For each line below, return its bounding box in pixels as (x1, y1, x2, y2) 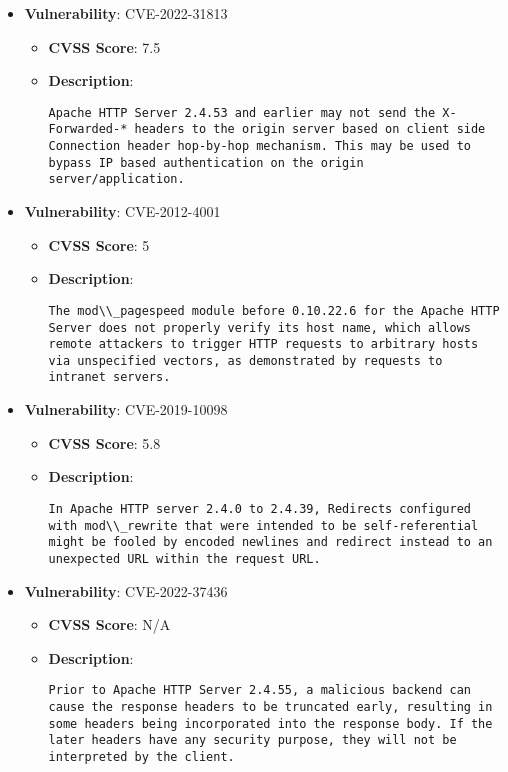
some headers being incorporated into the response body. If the (48, 716, 493, 731)
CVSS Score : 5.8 (48, 432, 161, 453)
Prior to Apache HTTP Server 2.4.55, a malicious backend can (48, 683, 471, 698)
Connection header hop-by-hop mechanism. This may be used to (48, 139, 471, 154)
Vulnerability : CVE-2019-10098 (24, 399, 228, 420)
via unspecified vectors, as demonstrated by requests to (48, 353, 443, 368)
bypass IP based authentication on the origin (48, 155, 364, 170)
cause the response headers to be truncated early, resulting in (48, 699, 493, 714)
